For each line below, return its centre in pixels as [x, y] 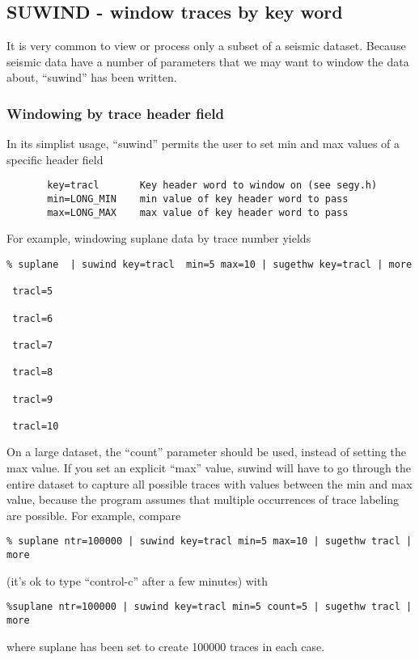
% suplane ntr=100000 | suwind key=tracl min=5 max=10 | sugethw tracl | [209, 542]
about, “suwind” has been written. [92, 77]
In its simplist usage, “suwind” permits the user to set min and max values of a [203, 144]
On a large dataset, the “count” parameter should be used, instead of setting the [206, 452]
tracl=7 [33, 345]
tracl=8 [33, 372]
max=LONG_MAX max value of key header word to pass [198, 212]
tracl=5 [33, 292]
